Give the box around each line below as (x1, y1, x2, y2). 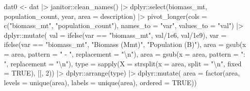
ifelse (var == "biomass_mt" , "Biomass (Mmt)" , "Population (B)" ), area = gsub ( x (4, 39, 246, 49)
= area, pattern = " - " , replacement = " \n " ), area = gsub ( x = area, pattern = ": (4, 48, 246, 59)
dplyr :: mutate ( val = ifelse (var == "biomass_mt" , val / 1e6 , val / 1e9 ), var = (4, 30, 227, 40)
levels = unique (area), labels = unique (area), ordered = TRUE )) (4, 77, 197, 87)
